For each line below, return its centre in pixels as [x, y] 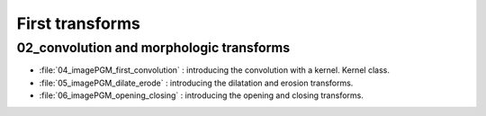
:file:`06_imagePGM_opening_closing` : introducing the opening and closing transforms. [201, 95]
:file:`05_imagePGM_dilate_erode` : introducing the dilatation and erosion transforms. [196, 83]
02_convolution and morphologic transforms [153, 48]
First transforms [79, 23]
